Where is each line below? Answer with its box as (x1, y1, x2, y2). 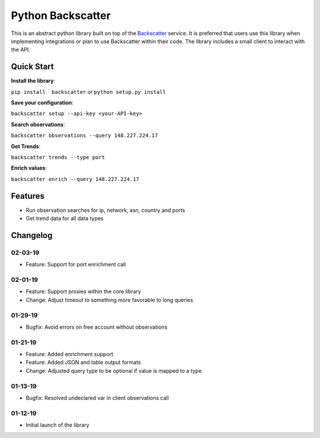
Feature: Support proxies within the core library (25, 288, 142, 295)
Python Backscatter (11, 9, 111, 22)
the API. (11, 46, 31, 53)
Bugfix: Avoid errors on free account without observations (25, 323, 168, 331)
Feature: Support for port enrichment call (25, 261, 126, 268)
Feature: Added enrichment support (25, 351, 114, 358)
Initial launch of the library (25, 421, 89, 429)
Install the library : (11, 77, 56, 84)
